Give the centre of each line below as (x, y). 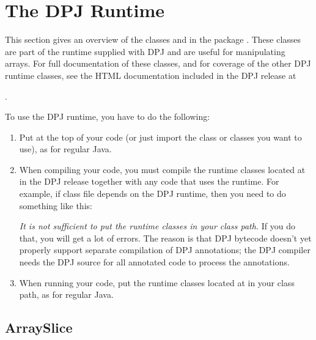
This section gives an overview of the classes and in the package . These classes (153, 39)
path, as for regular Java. (66, 294)
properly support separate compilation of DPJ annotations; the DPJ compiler (165, 250)
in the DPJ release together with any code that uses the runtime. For (149, 181)
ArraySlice (39, 327)
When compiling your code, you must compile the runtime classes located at (162, 169)
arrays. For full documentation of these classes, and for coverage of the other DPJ (158, 63)
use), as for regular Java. (65, 149)
